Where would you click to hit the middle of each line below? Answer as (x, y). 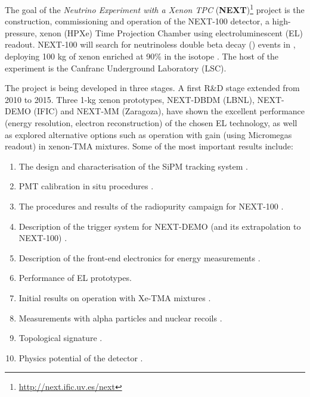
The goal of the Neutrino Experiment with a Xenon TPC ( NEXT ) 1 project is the (155, 9)
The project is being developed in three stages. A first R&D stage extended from (152, 88)
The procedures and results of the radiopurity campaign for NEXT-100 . (151, 206)
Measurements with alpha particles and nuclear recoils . (120, 318)
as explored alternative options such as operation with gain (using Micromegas (148, 134)
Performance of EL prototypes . (75, 278)
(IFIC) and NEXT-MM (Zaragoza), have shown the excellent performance (169, 111)
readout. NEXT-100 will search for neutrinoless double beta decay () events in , (150, 44)
